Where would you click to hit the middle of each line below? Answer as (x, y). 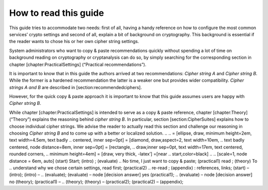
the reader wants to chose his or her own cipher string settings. (74, 42)
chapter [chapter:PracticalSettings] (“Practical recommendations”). (78, 64)
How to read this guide (57, 13)
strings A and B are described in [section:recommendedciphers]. (76, 87)
